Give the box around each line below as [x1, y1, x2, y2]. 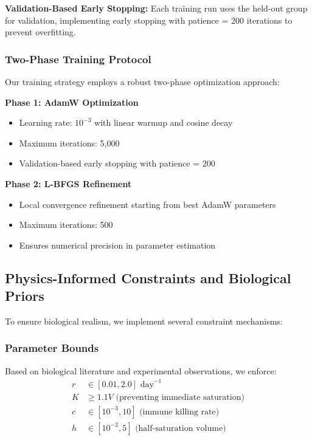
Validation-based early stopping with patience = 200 [19, 157, 215, 170]
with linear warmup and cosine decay [94, 116, 233, 129]
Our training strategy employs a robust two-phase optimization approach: [5, 75, 280, 88]
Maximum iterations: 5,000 [19, 136, 120, 149]
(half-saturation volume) [135, 424, 226, 433]
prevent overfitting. [5, 26, 76, 38]
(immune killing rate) [139, 407, 220, 416]
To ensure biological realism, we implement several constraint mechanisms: [5, 314, 283, 327]
